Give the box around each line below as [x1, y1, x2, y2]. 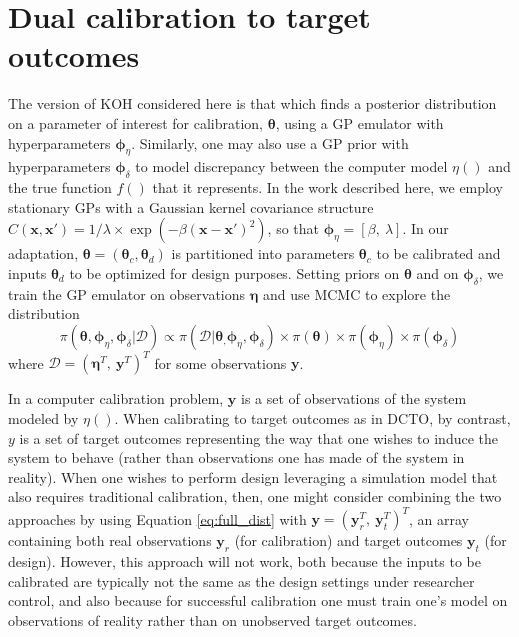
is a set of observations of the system [241, 388, 467, 409]
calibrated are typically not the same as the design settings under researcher [8, 570, 475, 591]
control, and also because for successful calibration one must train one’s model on [8, 590, 508, 611]
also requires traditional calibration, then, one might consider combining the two [8, 486, 502, 507]
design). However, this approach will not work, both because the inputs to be [8, 551, 481, 572]
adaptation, [8, 243, 79, 264]
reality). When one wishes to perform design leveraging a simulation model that [8, 466, 498, 487]
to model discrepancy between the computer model [135, 156, 448, 177]
